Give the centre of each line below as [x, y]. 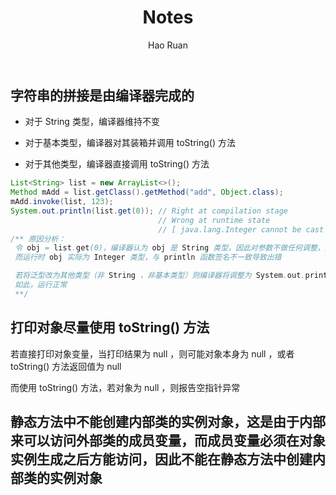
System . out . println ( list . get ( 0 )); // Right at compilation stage [149, 211]
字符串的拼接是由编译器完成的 [102, 95]
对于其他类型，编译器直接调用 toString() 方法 [117, 164]
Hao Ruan [168, 45]
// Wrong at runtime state [214, 220]
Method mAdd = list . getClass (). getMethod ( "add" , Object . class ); [147, 192]
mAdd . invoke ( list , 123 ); [62, 202]
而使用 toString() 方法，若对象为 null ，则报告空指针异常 [125, 387]
